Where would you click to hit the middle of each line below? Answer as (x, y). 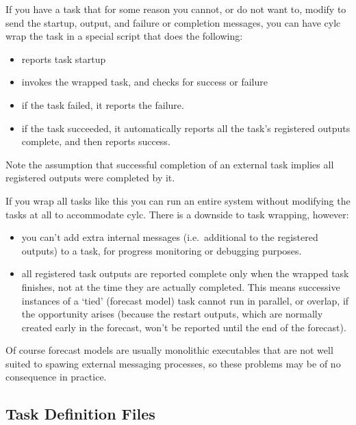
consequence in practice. (56, 377)
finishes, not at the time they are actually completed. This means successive (181, 286)
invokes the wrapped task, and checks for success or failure (144, 82)
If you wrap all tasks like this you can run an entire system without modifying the (178, 200)
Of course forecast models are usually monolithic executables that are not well (169, 350)
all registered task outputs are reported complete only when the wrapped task (185, 273)
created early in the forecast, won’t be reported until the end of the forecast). (184, 327)
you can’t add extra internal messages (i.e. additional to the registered (170, 237)
